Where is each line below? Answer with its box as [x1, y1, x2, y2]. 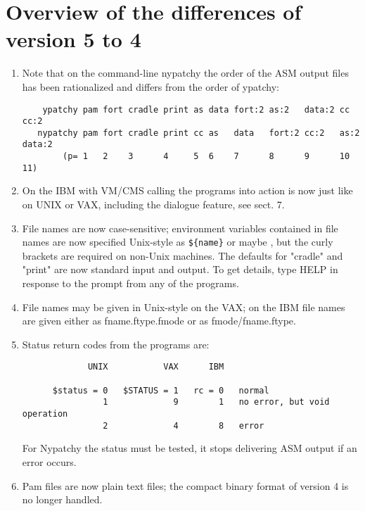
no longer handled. [22, 492, 103, 507]
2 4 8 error [103, 420, 264, 431]
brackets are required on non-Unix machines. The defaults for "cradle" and [22, 248, 343, 263]
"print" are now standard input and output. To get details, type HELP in [22, 262, 338, 277]
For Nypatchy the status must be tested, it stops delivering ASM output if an [22, 441, 357, 455]
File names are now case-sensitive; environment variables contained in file [22, 220, 338, 235]
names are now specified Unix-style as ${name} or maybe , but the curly [22, 234, 333, 249]
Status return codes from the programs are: [22, 336, 210, 351]
